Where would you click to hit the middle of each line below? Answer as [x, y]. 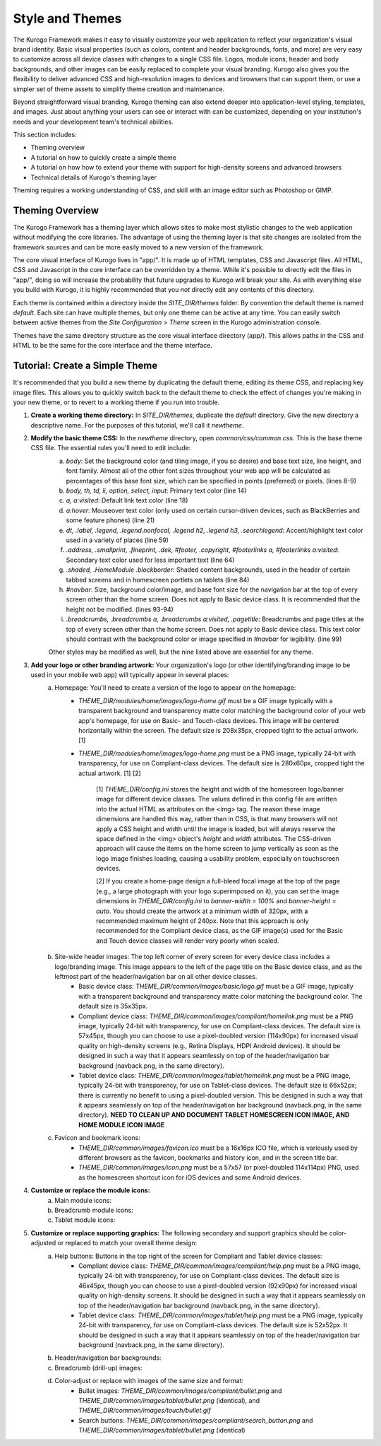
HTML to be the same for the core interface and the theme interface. [113, 346]
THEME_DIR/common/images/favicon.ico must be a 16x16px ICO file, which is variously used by [218, 1148]
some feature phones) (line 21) [110, 520]
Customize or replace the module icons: [91, 1190]
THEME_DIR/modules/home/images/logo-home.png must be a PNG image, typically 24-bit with [217, 753]
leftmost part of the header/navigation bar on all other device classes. [156, 976]
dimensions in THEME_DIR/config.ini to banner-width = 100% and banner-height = [216, 901]
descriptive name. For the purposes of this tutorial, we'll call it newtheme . [137, 425]
